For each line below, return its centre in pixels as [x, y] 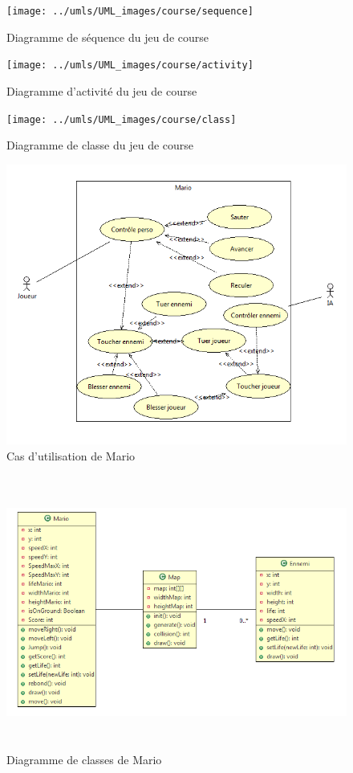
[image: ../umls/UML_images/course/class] [122, 119]
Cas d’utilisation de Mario [71, 455]
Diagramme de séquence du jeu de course [108, 37]
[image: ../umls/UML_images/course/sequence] [130, 11]
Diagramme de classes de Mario [84, 760]
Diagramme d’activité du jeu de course [102, 90]
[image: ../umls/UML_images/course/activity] [130, 65]
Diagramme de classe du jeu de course [100, 145]
